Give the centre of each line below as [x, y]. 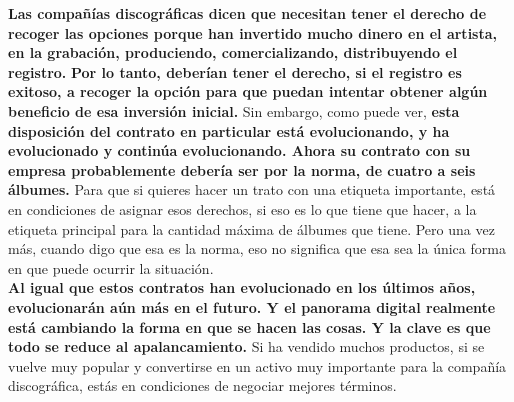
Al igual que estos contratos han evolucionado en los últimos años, [242, 287]
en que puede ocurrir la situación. [111, 267]
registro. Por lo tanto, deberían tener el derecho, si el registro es [235, 71]
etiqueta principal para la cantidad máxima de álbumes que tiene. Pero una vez [251, 228]
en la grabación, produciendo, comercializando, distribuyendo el [233, 52]
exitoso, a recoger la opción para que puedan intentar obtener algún [248, 91]
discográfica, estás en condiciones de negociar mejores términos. [202, 385]
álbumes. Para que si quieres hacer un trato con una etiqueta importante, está [252, 189]
